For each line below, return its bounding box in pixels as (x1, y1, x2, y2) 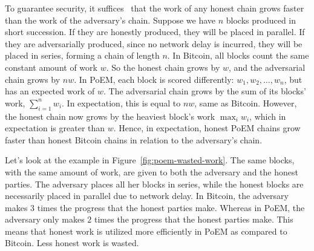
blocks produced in (226, 13, 296, 26)
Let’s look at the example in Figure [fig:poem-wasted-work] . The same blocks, (5, 154, 295, 166)
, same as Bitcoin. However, (194, 96, 297, 109)
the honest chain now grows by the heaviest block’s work (5, 109, 215, 122)
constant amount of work (5, 60, 97, 73)
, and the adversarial (228, 60, 306, 73)
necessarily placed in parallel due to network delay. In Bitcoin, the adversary (5, 189, 289, 202)
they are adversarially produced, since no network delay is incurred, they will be (5, 37, 303, 50)
